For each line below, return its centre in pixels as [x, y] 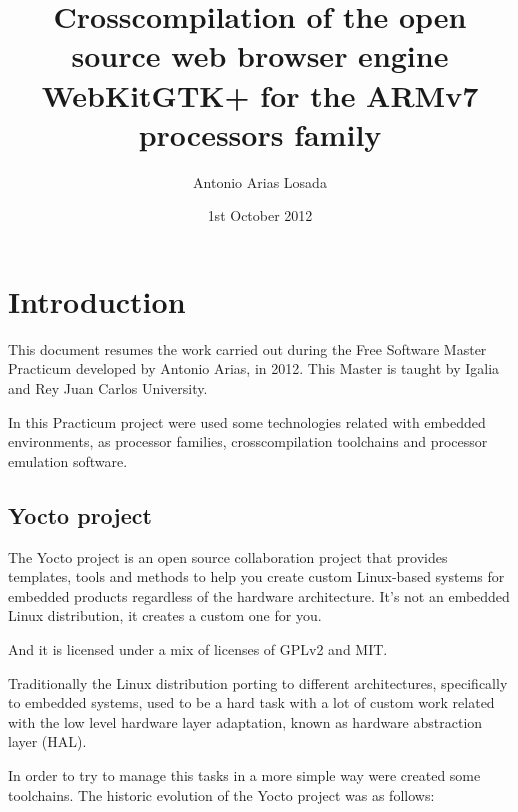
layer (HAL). [47, 741]
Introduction [97, 300]
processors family [260, 133]
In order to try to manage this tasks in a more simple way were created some [244, 774]
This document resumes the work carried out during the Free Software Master [247, 348]
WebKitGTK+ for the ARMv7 [260, 94]
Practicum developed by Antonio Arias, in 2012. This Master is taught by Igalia [254, 368]
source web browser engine [260, 55]
